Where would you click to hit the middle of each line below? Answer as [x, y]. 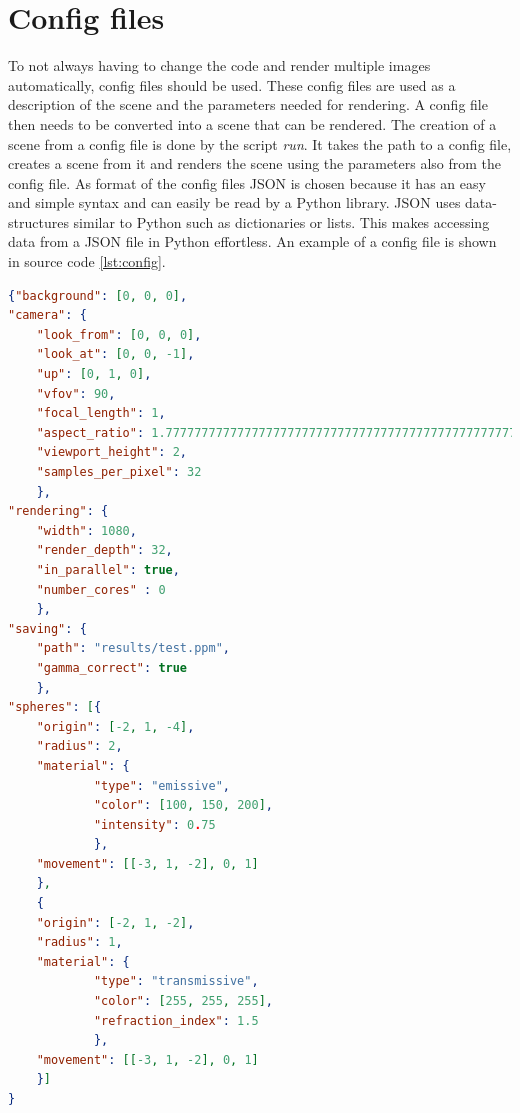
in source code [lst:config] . [87, 261]
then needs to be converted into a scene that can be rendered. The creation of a [252, 123]
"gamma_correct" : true [112, 667]
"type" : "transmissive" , [176, 981]
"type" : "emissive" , [161, 785]
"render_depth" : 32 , [104, 550]
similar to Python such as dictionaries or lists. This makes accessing [281, 221]
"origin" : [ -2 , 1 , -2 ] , [115, 922]
